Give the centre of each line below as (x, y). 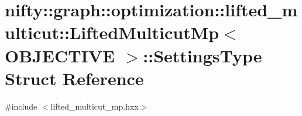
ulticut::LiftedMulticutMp (112, 32)
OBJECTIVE (60, 55)
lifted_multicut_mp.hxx (95, 106)
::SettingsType (203, 55)
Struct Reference (74, 78)
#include (21, 106)
